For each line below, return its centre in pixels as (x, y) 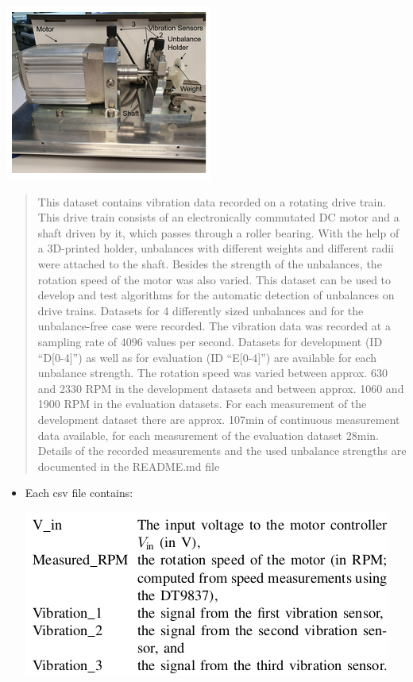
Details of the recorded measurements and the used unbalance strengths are (222, 451)
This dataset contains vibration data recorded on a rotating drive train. (212, 201)
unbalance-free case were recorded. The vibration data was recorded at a (214, 326)
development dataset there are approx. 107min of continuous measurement (219, 419)
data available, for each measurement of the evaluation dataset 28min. (208, 435)
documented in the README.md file (129, 466)
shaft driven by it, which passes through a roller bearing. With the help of (218, 232)
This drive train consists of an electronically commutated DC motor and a (218, 217)
